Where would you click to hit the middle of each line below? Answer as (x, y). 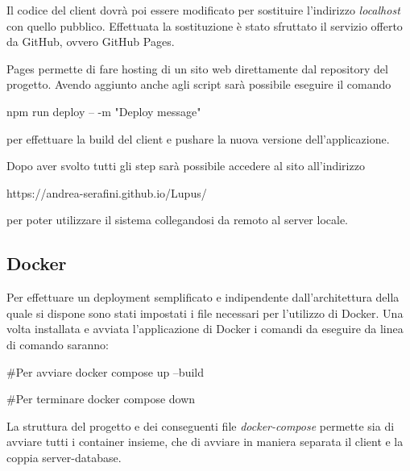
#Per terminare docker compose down (101, 399)
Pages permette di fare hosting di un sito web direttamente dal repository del (197, 68)
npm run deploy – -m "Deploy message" (104, 111)
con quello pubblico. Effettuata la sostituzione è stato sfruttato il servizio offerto (205, 25)
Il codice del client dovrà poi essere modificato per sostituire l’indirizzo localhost (203, 10)
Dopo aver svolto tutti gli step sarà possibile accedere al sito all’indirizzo (186, 166)
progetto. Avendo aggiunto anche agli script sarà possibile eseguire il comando (199, 84)
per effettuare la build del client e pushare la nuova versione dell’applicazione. (198, 138)
